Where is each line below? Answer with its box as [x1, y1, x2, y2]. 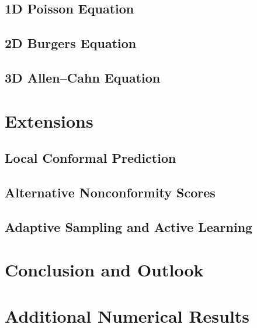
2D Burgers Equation [5, 34, 137, 52]
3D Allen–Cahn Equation [5, 68, 161, 86]
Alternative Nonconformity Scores [5, 183, 216, 201]
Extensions [5, 108, 93, 132]
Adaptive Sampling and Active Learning [5, 217, 253, 235]
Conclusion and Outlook [5, 258, 204, 282]
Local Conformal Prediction [5, 149, 176, 167]
